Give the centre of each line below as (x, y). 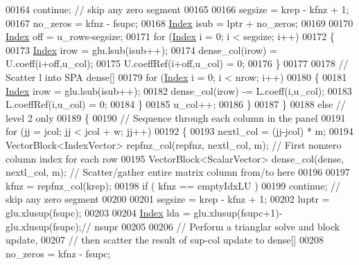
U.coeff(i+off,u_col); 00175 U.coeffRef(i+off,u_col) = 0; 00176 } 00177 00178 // (177, 63)
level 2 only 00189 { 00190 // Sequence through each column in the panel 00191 (176, 117)
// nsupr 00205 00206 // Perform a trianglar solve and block (211, 226)
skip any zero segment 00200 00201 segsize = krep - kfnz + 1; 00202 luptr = (168, 199)
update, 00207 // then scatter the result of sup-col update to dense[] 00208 (165, 240)
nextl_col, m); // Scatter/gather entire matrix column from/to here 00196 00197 (178, 172)
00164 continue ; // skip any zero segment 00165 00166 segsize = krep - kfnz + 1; (177, 9)
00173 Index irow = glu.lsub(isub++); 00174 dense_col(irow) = (141, 49)
